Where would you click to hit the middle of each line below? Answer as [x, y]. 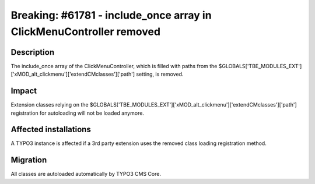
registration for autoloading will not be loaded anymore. [77, 113]
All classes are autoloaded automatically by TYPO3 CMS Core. [86, 174]
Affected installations [51, 130]
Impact [24, 91]
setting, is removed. [160, 74]
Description [33, 52]
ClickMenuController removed [85, 31]
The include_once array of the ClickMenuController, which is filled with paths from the [114, 66]
